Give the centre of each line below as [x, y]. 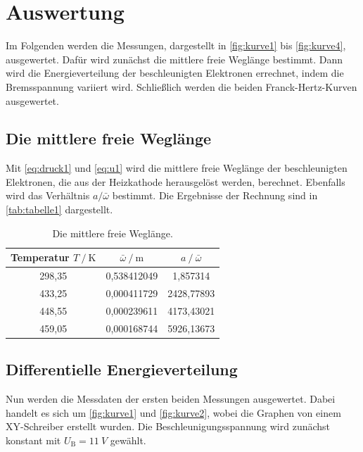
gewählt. [128, 440]
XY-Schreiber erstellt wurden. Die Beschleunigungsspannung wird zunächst [168, 426]
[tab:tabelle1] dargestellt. [59, 209]
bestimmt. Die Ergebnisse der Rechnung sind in [215, 195]
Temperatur [40, 257]
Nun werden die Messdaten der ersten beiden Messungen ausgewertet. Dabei [171, 398]
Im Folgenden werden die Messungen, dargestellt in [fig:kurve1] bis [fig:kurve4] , [176, 45]
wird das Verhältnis [48, 195]
